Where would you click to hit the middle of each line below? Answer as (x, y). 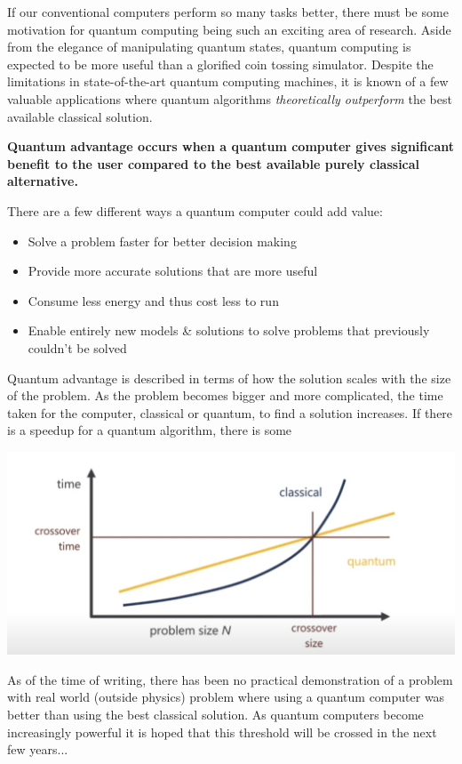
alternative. (43, 181)
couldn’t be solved (77, 347)
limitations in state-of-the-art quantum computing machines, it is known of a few (228, 81)
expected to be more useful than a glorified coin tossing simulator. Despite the (220, 64)
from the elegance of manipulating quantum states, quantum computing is (209, 47)
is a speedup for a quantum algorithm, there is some (150, 430)
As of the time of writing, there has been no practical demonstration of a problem (230, 679)
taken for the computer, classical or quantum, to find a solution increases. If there (230, 412)
